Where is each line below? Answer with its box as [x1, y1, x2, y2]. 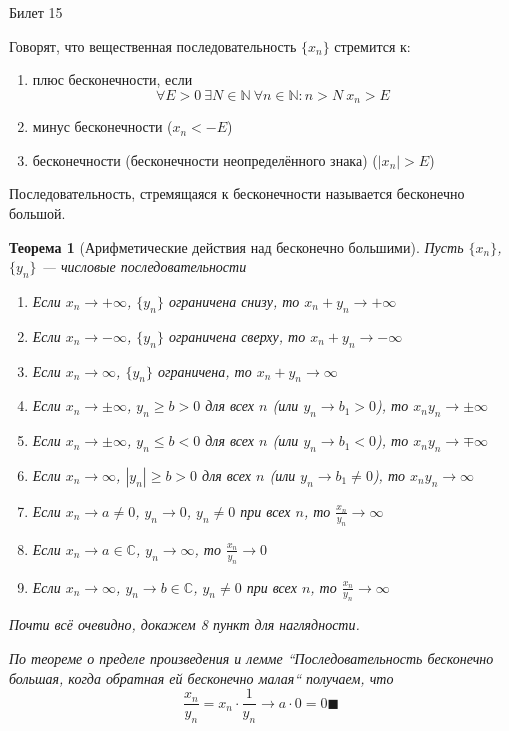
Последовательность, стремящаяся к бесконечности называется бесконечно [9, 183, 465, 204]
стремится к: [334, 35, 411, 56]
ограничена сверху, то [168, 325, 306, 346]
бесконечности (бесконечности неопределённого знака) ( [32, 149, 378, 170]
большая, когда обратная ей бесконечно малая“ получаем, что [9, 667, 394, 688]
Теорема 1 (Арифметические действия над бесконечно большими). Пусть [9, 236, 464, 257]
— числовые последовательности [41, 256, 247, 277]
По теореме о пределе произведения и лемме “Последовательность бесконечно [9, 647, 494, 668]
